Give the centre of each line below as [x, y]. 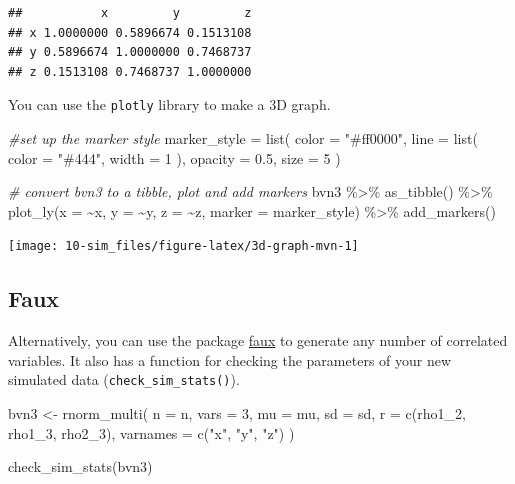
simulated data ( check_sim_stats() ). [124, 379]
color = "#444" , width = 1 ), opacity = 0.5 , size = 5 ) [174, 157]
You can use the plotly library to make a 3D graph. [169, 104]
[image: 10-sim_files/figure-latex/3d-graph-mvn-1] [183, 246]
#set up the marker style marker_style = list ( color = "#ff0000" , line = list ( [243, 138]
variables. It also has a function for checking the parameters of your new [230, 359]
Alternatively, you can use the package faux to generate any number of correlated [258, 340]
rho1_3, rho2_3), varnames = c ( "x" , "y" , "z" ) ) [151, 432]
